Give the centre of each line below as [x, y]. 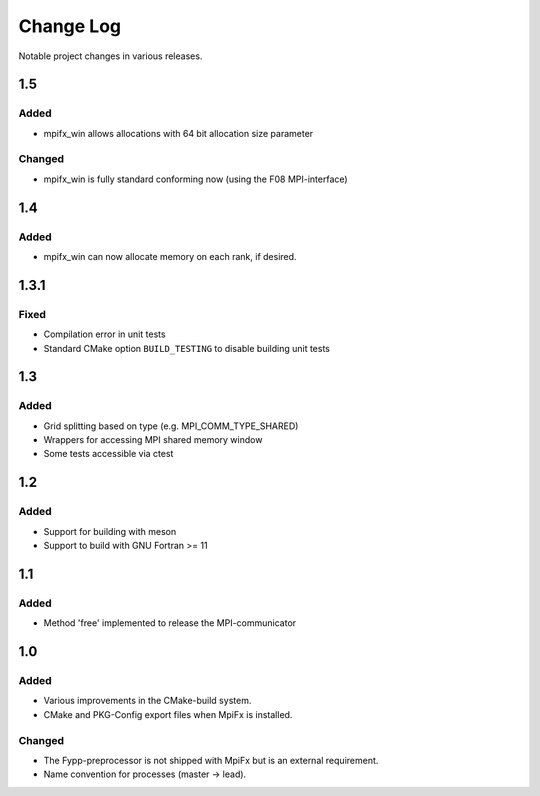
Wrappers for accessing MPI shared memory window [153, 440]
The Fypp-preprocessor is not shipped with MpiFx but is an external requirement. [211, 760]
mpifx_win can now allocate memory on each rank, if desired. [170, 256]
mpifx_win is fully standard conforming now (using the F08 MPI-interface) [196, 179]
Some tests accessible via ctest [108, 454]
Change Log [70, 26]
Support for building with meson [110, 531]
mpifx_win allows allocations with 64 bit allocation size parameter [178, 133]
